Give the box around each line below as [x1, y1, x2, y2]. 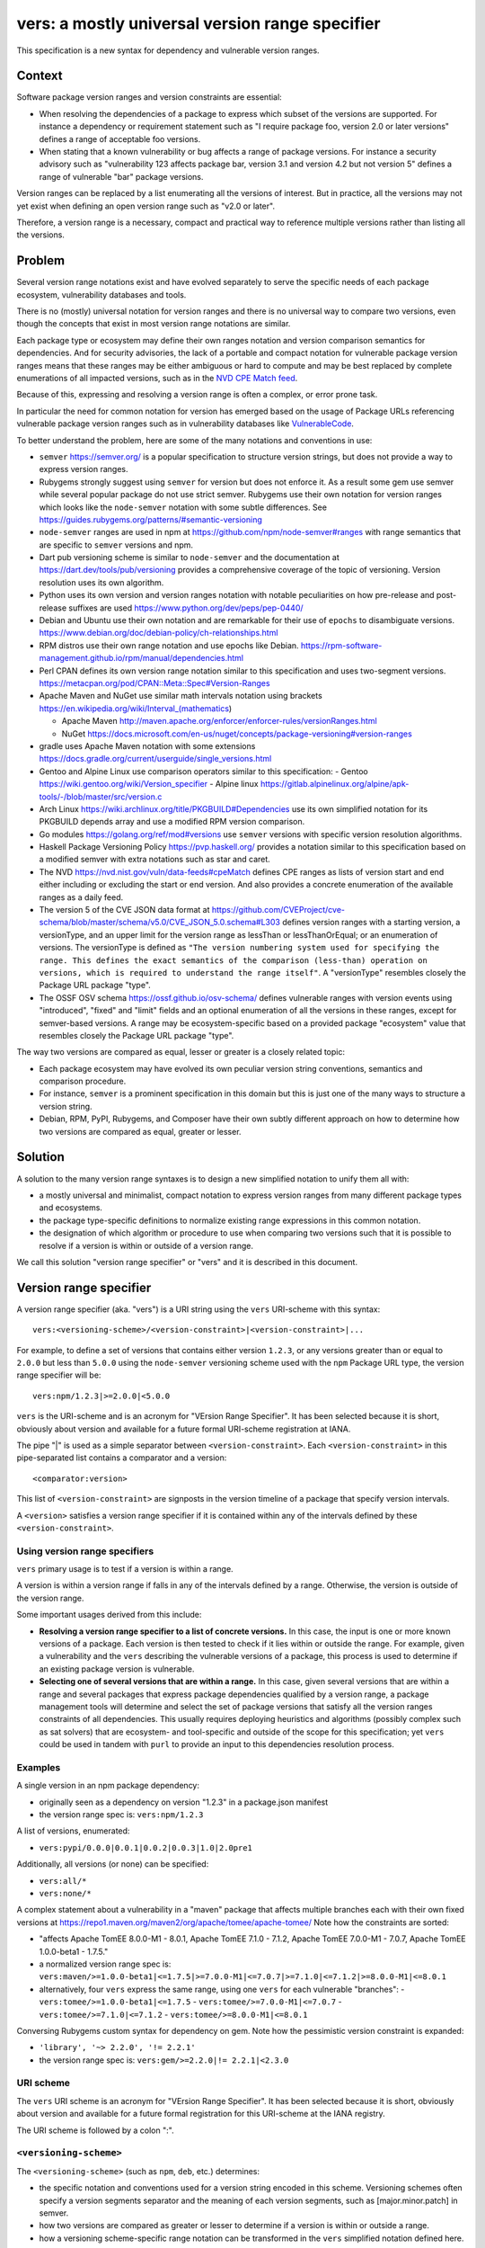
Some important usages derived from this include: [16, 1610, 202, 1620]
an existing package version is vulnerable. [39, 1664, 195, 1674]
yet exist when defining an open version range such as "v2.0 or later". [16, 201, 276, 211]
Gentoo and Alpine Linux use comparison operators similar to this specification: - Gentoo [39, 765, 368, 777]
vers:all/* [39, 1876, 87, 1886]
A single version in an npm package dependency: [16, 1780, 200, 1791]
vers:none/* [39, 1888, 92, 1898]
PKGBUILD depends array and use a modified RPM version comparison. [39, 816, 305, 827]
